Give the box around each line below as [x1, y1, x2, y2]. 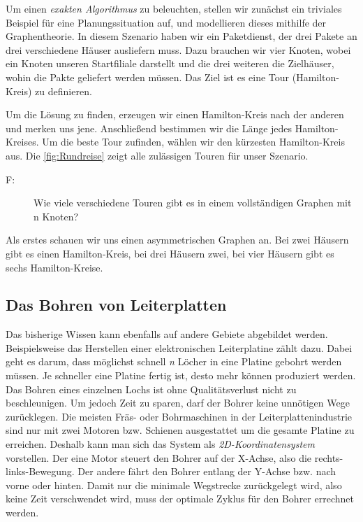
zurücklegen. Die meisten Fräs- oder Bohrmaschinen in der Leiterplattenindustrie [6, 409, 353, 423]
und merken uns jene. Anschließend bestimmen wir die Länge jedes [6, 120, 292, 135]
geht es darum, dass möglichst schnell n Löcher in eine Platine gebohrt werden [6, 354, 342, 369]
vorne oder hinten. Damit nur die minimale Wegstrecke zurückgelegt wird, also [6, 477, 342, 492]
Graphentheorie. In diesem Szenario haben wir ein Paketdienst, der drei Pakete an [6, 29, 357, 43]
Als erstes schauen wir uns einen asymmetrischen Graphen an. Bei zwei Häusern [6, 232, 349, 247]
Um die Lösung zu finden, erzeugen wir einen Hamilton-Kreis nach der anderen [6, 107, 344, 122]
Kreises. [6, 134, 39, 149]
